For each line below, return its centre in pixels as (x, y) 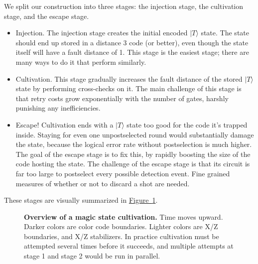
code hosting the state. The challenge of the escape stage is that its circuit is (133, 164)
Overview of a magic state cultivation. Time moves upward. (124, 216)
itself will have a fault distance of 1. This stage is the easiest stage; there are (132, 52)
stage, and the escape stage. (47, 16)
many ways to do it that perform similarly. (81, 62)
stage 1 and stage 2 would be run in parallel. (92, 256)
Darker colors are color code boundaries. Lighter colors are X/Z (121, 226)
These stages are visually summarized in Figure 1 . (81, 200)
